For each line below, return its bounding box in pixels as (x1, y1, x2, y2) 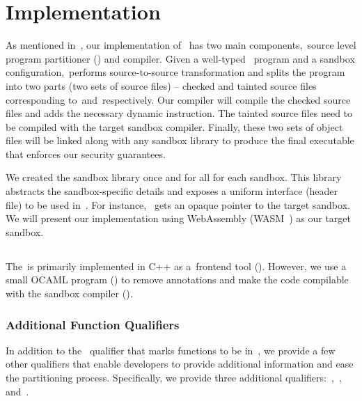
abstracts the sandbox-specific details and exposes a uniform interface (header (6, 184, 338, 198)
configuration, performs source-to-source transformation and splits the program (6, 65, 345, 79)
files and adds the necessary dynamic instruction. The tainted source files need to (6, 106, 353, 120)
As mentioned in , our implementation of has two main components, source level (6, 38, 356, 52)
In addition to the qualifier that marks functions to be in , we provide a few (6, 343, 336, 357)
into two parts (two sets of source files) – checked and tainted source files (6, 78, 317, 93)
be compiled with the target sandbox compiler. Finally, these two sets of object (6, 119, 343, 134)
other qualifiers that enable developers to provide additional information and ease (6, 356, 354, 371)
